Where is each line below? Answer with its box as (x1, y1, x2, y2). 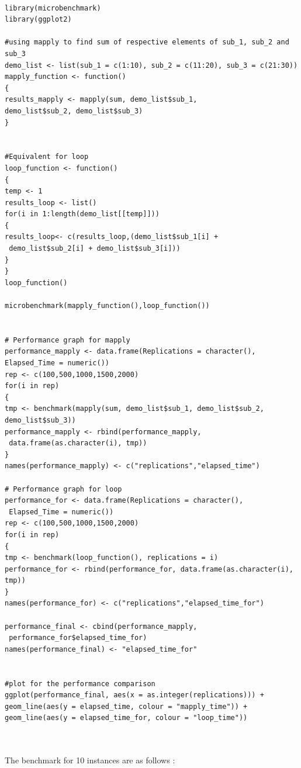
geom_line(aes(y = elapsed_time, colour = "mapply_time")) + (5, 702, 248, 711)
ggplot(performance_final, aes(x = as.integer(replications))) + (5, 691, 264, 700)
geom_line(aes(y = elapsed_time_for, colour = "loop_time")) (5, 714, 248, 722)
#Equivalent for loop (5, 153, 89, 161)
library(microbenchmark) (5, 4, 101, 12)
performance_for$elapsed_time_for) (9, 634, 147, 642)
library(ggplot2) (5, 15, 72, 24)
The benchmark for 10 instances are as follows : (5, 754, 175, 766)
